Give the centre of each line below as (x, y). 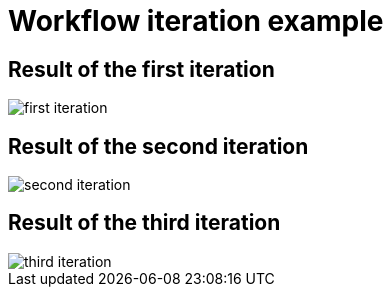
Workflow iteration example (196, 21)
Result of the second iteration (158, 146)
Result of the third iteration (144, 223)
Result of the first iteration (141, 69)
